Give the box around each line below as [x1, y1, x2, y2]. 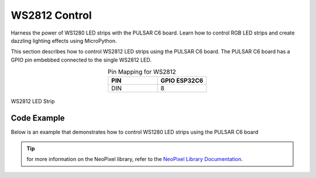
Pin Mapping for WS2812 [107, 68, 177, 76]
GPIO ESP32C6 [160, 77, 204, 85]
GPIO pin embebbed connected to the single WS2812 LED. [11, 56, 152, 63]
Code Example [11, 113, 65, 123]
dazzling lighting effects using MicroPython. [11, 37, 117, 44]
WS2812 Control [11, 9, 92, 22]
